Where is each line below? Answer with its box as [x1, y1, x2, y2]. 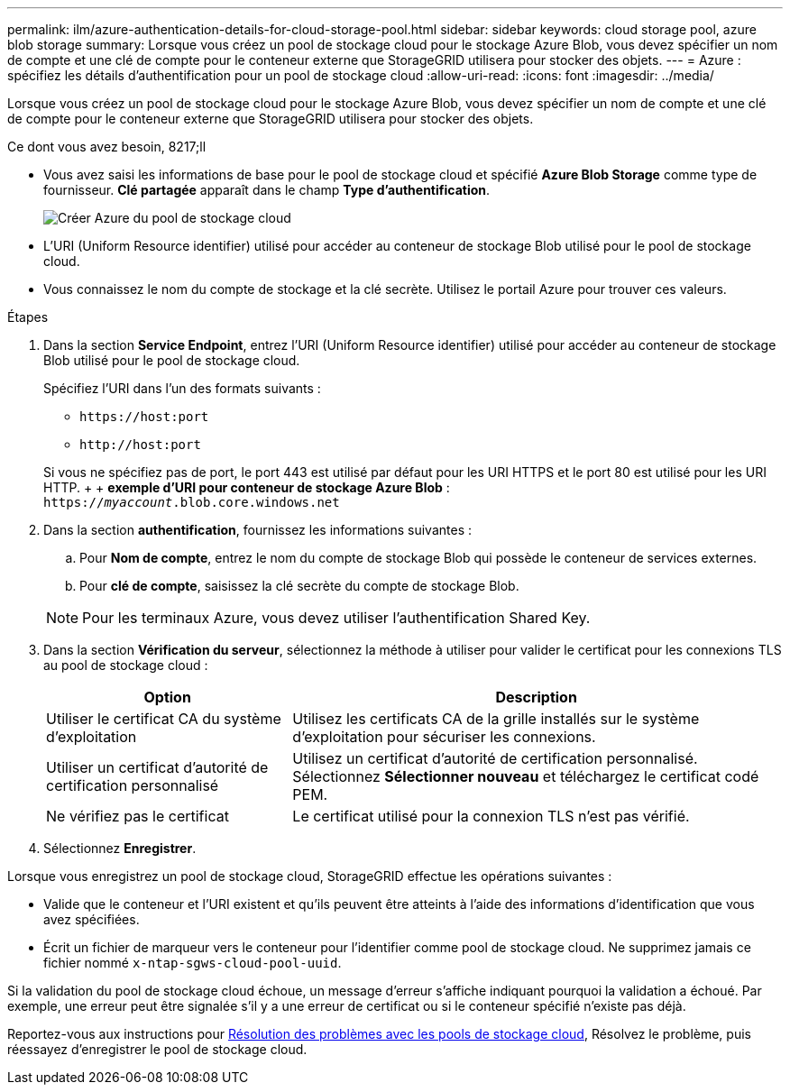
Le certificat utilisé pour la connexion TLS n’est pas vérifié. [292, 807, 690, 825]
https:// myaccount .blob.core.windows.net [43, 495, 340, 509]
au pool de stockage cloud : [43, 657, 208, 673]
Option [143, 688, 191, 706]
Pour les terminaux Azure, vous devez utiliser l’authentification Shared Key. [82, 609, 591, 627]
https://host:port [79, 409, 209, 424]
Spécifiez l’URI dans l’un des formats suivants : [43, 381, 321, 396]
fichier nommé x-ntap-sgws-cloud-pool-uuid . [43, 955, 342, 970]
